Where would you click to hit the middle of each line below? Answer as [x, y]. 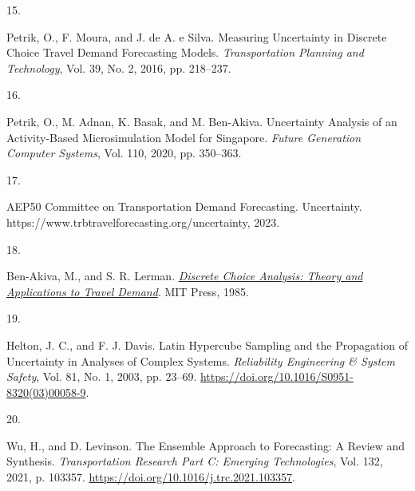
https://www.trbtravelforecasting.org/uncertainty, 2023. [143, 222]
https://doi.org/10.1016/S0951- [277, 376]
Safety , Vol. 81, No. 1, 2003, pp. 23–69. [102, 376]
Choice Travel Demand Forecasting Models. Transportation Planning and [185, 52]
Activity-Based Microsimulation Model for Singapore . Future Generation [184, 137]
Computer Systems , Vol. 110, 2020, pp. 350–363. [124, 153]
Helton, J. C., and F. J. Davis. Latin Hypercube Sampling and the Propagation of [207, 344]
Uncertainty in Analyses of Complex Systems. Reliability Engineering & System [201, 360]
